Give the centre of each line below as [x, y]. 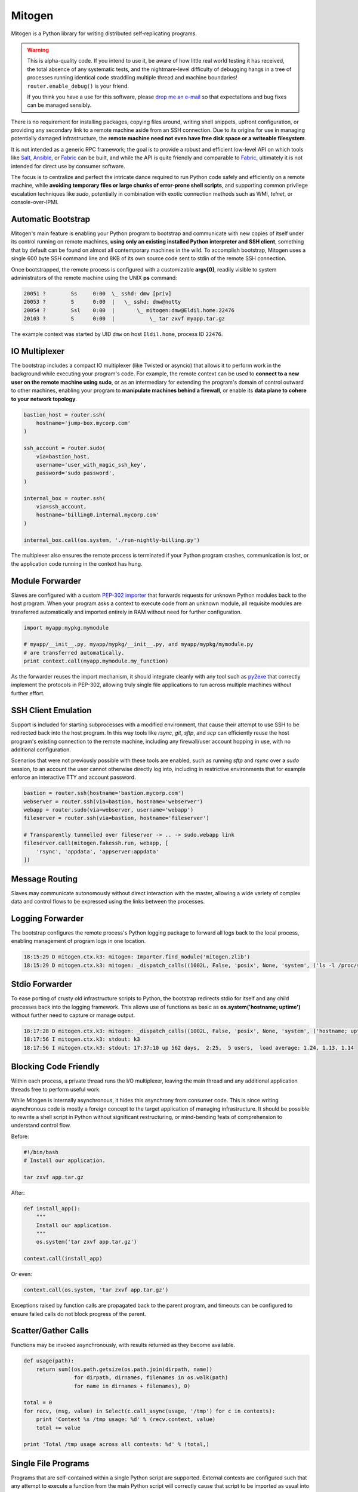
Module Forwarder [46, 581]
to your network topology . [44, 399]
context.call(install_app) [63, 1259]
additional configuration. [41, 750]
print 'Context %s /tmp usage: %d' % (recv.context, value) [126, 1419]
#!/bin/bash [41, 1152]
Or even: [21, 1274]
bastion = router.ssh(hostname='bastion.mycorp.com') [104, 793]
